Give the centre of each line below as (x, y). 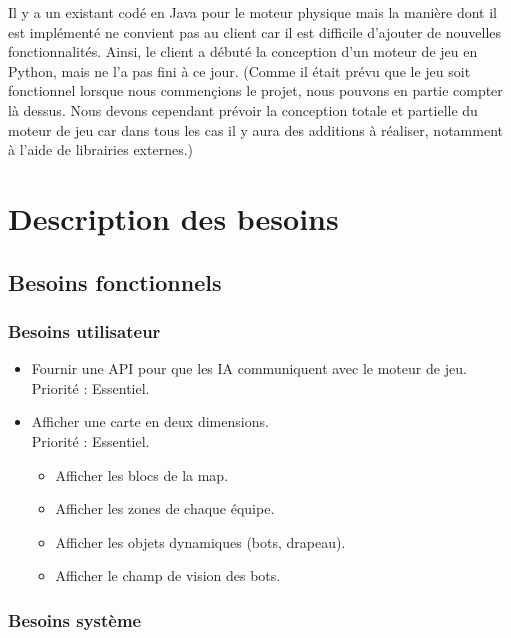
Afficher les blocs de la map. (142, 474)
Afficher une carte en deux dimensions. (150, 421)
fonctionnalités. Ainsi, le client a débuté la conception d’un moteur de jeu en (243, 51)
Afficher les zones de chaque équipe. (165, 508)
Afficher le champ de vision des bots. (168, 575)
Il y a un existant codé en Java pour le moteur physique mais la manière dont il (252, 12)
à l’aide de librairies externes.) (100, 149)
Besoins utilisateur (84, 330)
